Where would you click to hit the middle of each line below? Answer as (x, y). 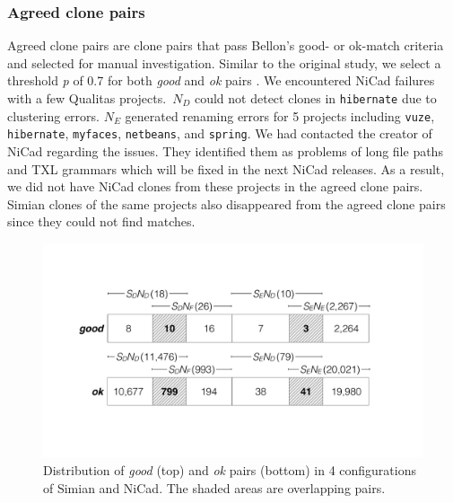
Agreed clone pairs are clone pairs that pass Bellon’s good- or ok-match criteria (226, 45)
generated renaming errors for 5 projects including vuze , (280, 115)
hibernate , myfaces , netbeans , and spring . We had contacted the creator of (220, 133)
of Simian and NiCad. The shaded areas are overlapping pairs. (214, 487)
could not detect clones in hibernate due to (315, 98)
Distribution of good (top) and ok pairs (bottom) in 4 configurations (230, 470)
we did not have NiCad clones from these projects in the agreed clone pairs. (215, 186)
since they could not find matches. (101, 221)
